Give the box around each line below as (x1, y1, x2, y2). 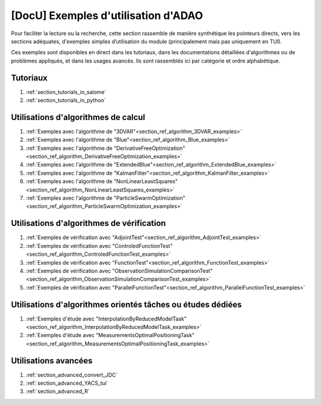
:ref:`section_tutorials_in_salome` (26, 88, 106, 95)
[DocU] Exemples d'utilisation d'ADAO (11, 9, 203, 22)
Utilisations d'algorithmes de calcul (11, 112, 146, 122)
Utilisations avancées (11, 356, 93, 366)
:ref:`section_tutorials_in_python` (26, 97, 106, 104)
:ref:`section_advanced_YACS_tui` (26, 379, 109, 387)
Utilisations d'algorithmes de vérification (11, 218, 166, 228)
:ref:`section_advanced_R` (26, 388, 90, 395)
